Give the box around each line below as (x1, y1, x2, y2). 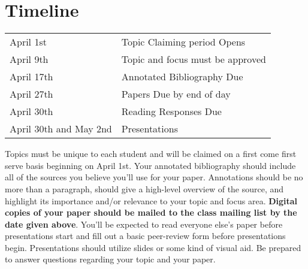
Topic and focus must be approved (121, 52, 266, 67)
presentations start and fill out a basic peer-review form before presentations (5, 229, 286, 242)
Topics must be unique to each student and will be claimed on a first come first (5, 147, 297, 160)
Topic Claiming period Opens (121, 35, 246, 49)
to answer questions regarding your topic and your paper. (5, 253, 216, 265)
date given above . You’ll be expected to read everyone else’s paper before (5, 217, 283, 230)
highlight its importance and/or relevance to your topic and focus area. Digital (5, 194, 298, 207)
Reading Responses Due (121, 104, 222, 119)
